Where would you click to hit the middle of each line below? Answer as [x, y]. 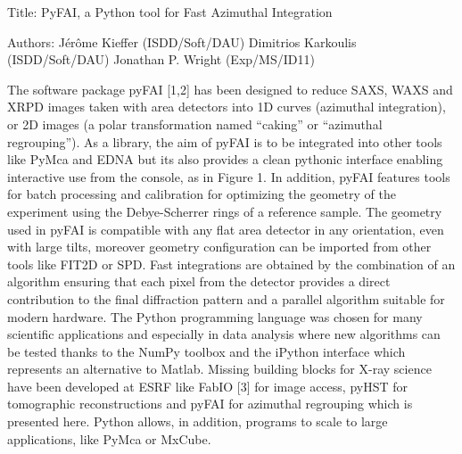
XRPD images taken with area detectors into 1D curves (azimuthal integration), [227, 107]
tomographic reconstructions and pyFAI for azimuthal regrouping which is [210, 404]
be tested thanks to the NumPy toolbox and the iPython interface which [206, 351]
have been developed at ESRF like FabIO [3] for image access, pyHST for [207, 386]
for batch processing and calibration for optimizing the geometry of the [202, 194]
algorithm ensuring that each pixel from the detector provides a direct [199, 281]
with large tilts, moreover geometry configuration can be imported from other [219, 247]
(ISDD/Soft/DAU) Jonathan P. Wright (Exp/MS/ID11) [161, 59]
